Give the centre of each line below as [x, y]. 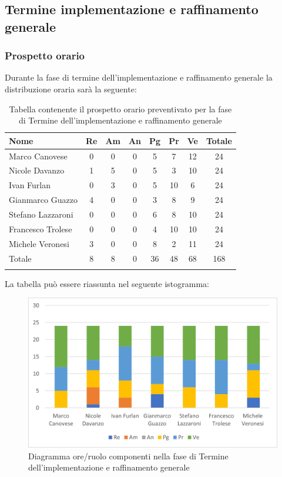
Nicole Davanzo [37, 170]
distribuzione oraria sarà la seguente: [71, 89]
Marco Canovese [38, 156]
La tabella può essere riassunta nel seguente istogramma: [107, 283]
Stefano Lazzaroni [41, 214]
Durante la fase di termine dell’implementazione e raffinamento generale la [139, 77]
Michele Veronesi [39, 243]
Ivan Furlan [30, 185]
